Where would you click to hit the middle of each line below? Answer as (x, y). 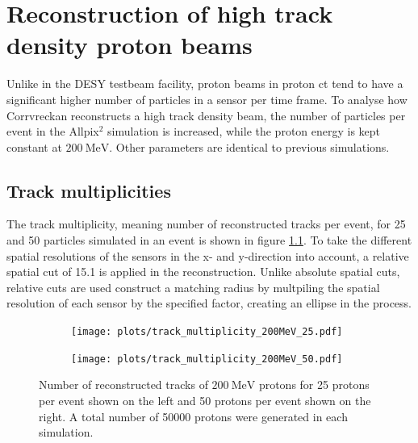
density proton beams (130, 45)
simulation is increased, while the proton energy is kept (244, 131)
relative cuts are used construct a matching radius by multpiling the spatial (193, 287)
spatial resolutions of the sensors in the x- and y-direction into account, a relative (208, 255)
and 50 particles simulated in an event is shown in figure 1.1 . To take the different (209, 240)
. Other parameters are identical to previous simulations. (249, 146)
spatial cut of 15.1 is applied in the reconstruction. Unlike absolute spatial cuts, (203, 272)
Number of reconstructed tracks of (123, 384)
